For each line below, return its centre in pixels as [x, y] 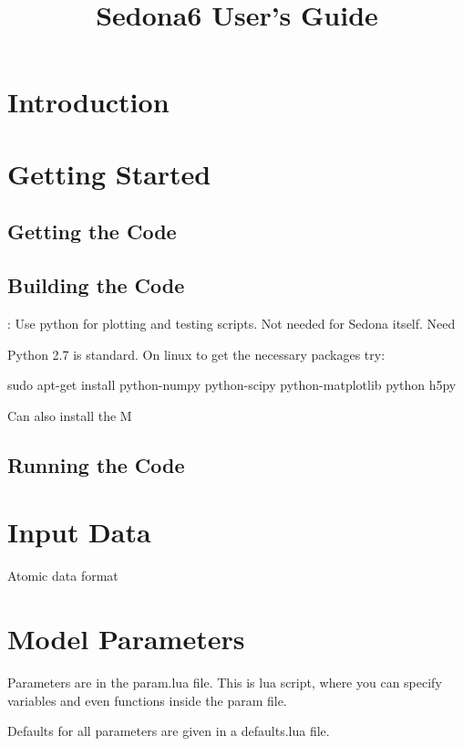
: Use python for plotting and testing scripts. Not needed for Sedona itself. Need [231, 323]
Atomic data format [63, 576]
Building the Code [96, 285]
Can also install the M [70, 415]
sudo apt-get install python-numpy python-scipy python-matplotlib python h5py [232, 385]
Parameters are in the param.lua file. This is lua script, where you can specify [225, 682]
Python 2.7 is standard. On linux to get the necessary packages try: [196, 354]
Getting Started [109, 173]
